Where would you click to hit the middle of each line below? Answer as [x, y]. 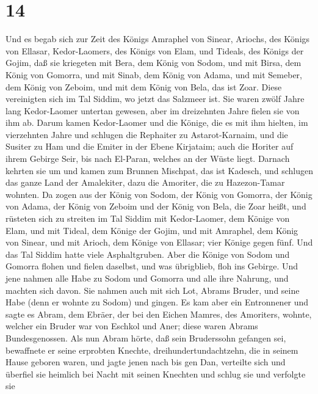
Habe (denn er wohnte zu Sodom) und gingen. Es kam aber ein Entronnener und [157, 302]
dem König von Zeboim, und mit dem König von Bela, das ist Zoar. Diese [144, 86]
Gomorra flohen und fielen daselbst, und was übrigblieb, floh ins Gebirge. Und [152, 266]
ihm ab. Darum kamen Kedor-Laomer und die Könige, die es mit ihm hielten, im [157, 122]
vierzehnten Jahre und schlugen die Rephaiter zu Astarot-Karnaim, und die [147, 134]
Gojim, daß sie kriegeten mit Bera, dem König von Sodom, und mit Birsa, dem [154, 63]
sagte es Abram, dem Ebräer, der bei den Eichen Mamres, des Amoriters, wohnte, [159, 314]
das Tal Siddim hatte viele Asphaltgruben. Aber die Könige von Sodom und [148, 254]
